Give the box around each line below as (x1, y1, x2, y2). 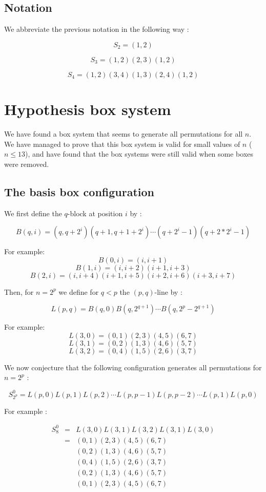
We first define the (4, 207, 62, 218)
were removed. (4, 158, 49, 169)
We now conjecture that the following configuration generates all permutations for (4, 362, 262, 372)
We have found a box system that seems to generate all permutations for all (4, 128, 243, 139)
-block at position (67, 207, 123, 218)
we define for (58, 286, 99, 297)
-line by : (154, 286, 182, 297)
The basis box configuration (4, 183, 154, 199)
